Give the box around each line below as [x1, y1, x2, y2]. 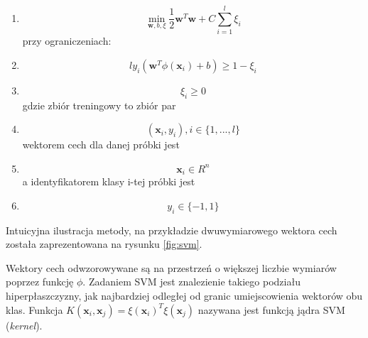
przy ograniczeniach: [22, 33, 112, 48]
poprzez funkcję [6, 274, 74, 289]
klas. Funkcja [6, 302, 63, 317]
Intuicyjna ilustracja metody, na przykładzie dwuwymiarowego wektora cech [6, 222, 337, 237]
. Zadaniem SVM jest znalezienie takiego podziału [82, 274, 301, 289]
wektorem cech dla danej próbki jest [22, 137, 180, 152]
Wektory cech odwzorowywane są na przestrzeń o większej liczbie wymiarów [6, 260, 337, 275]
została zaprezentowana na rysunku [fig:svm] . [6, 236, 202, 251]
